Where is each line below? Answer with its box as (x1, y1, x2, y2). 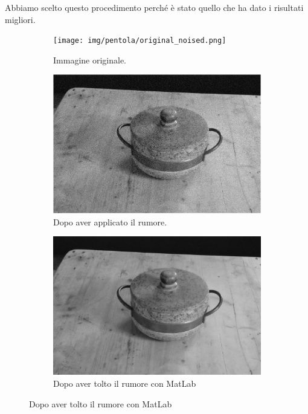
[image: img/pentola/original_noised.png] (53, 36, 226, 45)
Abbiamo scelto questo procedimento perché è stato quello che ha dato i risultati (5, 1, 304, 13)
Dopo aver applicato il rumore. (53, 215, 167, 228)
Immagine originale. (53, 53, 126, 66)
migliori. (5, 13, 36, 25)
